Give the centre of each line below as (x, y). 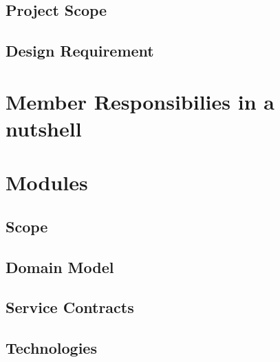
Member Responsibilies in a (140, 101)
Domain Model (60, 267)
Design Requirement (80, 51)
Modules (47, 182)
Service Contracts (70, 307)
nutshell (44, 128)
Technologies (51, 348)
